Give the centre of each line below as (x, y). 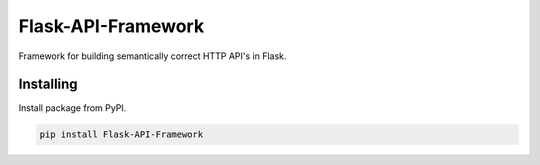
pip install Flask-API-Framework (121, 134)
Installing (48, 84)
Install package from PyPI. (72, 108)
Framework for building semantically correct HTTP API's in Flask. (152, 56)
